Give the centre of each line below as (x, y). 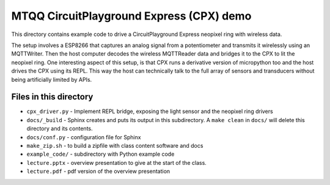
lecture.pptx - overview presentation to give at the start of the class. (117, 162)
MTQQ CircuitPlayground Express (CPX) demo (131, 16)
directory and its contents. (60, 129)
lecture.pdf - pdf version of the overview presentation (98, 172)
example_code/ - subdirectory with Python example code (101, 154)
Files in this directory (52, 97)
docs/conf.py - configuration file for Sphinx (84, 137)
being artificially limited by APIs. (52, 79)
